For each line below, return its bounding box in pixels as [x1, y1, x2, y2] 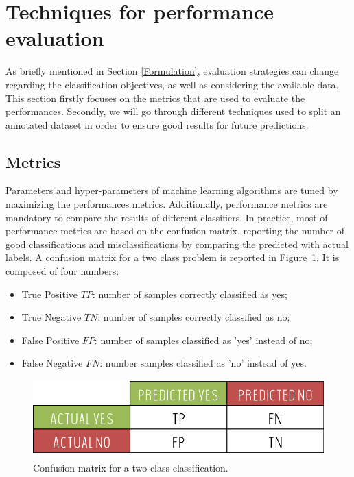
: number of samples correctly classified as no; [97, 310, 290, 324]
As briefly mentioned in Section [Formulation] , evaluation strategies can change [5, 64, 339, 78]
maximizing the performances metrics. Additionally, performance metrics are [5, 197, 328, 211]
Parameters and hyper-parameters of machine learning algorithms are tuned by [5, 183, 338, 197]
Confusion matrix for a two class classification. [33, 461, 228, 475]
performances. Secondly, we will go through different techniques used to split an [5, 104, 341, 119]
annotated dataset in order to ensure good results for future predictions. [5, 117, 309, 132]
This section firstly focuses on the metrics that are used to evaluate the [5, 90, 305, 105]
